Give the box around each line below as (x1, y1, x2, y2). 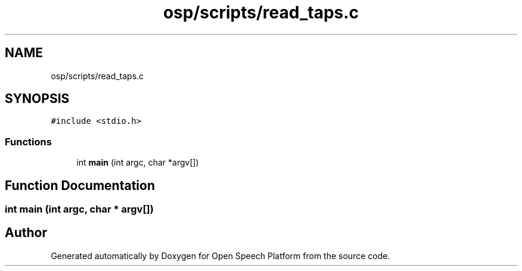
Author (5, 225, 47, 241)
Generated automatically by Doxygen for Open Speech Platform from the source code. (51, 250, 390, 261)
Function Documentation (5, 177, 155, 193)
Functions (5, 135, 52, 148)
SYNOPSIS (5, 91, 70, 107)
